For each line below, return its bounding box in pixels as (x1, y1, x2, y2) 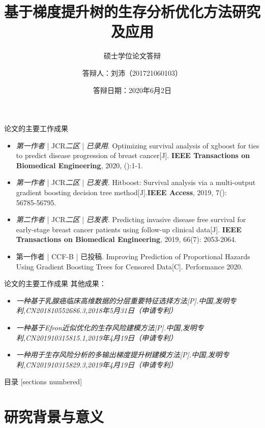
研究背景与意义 (4, 406, 104, 427)
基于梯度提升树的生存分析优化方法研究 (4, 1, 261, 22)
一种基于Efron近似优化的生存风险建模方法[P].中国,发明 (16, 322, 197, 332)
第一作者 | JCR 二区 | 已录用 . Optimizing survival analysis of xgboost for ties (16, 140, 259, 150)
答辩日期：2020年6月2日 (93, 84, 171, 95)
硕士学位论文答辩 (104, 50, 161, 61)
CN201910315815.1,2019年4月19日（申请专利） (25, 332, 178, 343)
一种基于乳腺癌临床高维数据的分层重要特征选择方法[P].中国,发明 (16, 295, 229, 305)
